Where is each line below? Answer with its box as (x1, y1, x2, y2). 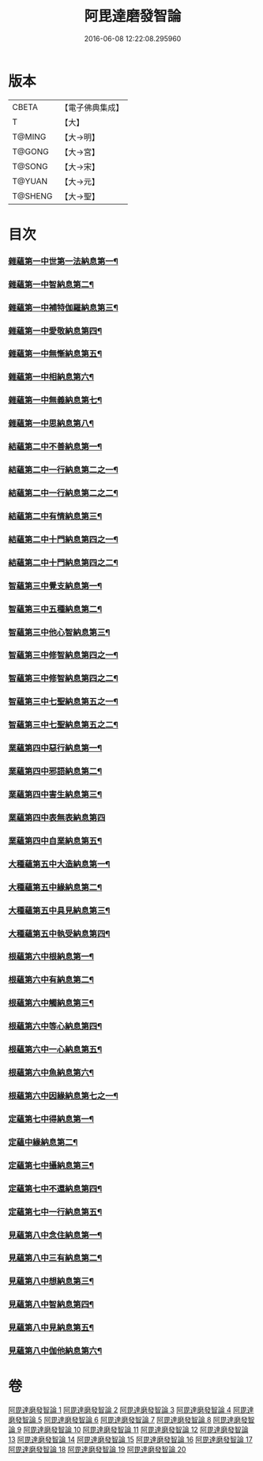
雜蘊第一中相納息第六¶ (8, 372, 95, 383)
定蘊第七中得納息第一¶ (8, 1113, 95, 1124)
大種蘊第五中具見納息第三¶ (8, 904, 111, 915)
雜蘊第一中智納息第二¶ (8, 278, 95, 289)
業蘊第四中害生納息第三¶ (8, 789, 103, 799)
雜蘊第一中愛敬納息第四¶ (8, 325, 103, 336)
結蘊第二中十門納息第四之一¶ (8, 534, 118, 545)
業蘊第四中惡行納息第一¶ (8, 742, 103, 753)
